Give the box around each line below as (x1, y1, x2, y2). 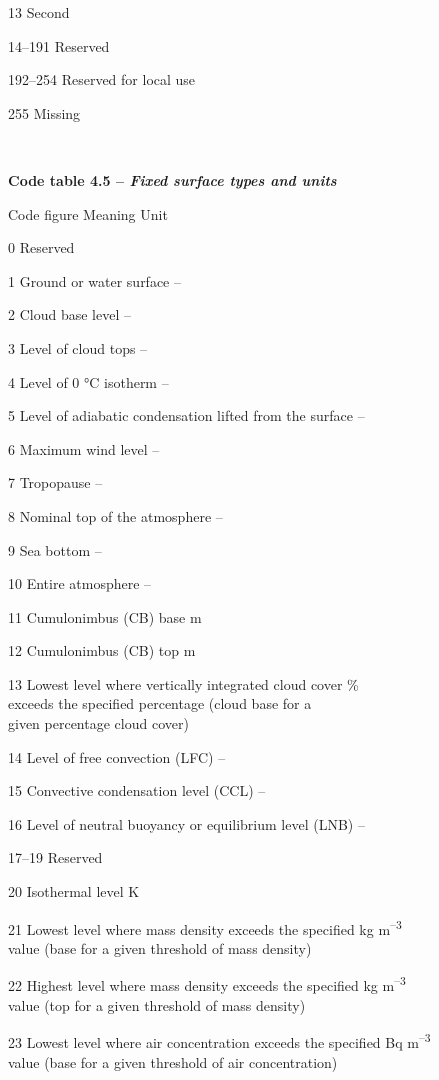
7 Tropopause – (8, 472, 103, 493)
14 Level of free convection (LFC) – (8, 746, 226, 767)
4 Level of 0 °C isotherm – (8, 371, 169, 392)
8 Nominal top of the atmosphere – (8, 505, 223, 526)
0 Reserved (8, 237, 75, 258)
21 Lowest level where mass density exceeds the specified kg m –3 (8, 915, 402, 939)
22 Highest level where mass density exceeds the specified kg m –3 (8, 972, 406, 996)
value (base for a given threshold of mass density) (8, 937, 312, 958)
